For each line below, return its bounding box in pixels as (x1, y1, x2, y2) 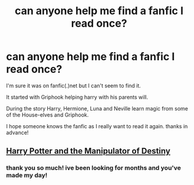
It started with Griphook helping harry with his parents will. (6, 93, 149, 100)
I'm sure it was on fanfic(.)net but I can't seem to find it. (6, 82, 142, 89)
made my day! (6, 171, 48, 180)
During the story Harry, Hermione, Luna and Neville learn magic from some (6, 105, 189, 112)
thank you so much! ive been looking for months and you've (6, 164, 182, 172)
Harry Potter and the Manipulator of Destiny (6, 146, 171, 156)
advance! (6, 129, 29, 136)
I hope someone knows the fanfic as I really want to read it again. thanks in (6, 122, 188, 129)
